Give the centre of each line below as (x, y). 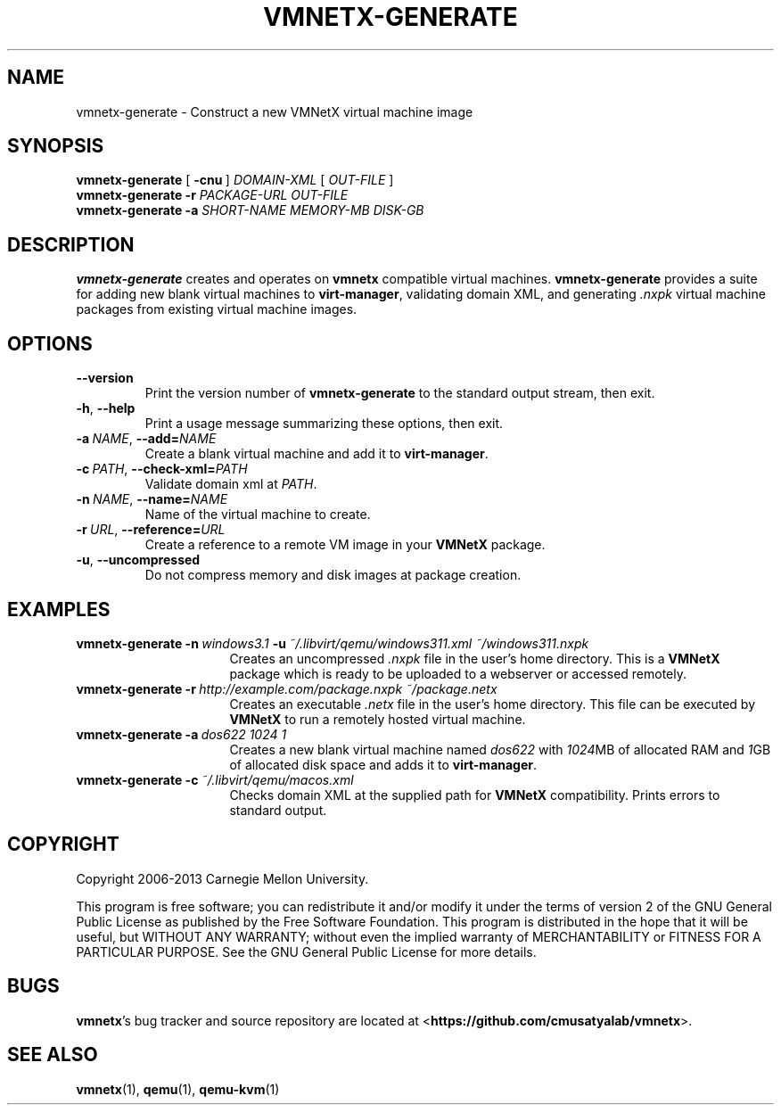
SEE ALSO (53, 1055)
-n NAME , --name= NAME (152, 499)
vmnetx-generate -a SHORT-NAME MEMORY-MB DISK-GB (250, 210)
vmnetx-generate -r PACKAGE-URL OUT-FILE (212, 195)
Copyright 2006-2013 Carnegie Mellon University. (222, 878)
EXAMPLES (59, 609)
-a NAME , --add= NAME (146, 439)
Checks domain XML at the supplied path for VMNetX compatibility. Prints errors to (475, 795)
